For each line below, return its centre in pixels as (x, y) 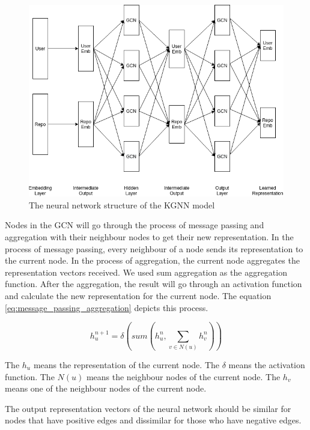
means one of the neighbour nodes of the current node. (106, 388)
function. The (30, 376)
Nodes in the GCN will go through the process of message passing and (135, 225)
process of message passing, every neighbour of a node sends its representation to (154, 248)
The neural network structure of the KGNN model (122, 204)
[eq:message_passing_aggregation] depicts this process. (107, 307)
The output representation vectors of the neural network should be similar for (148, 408)
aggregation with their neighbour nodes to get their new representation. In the (149, 237)
